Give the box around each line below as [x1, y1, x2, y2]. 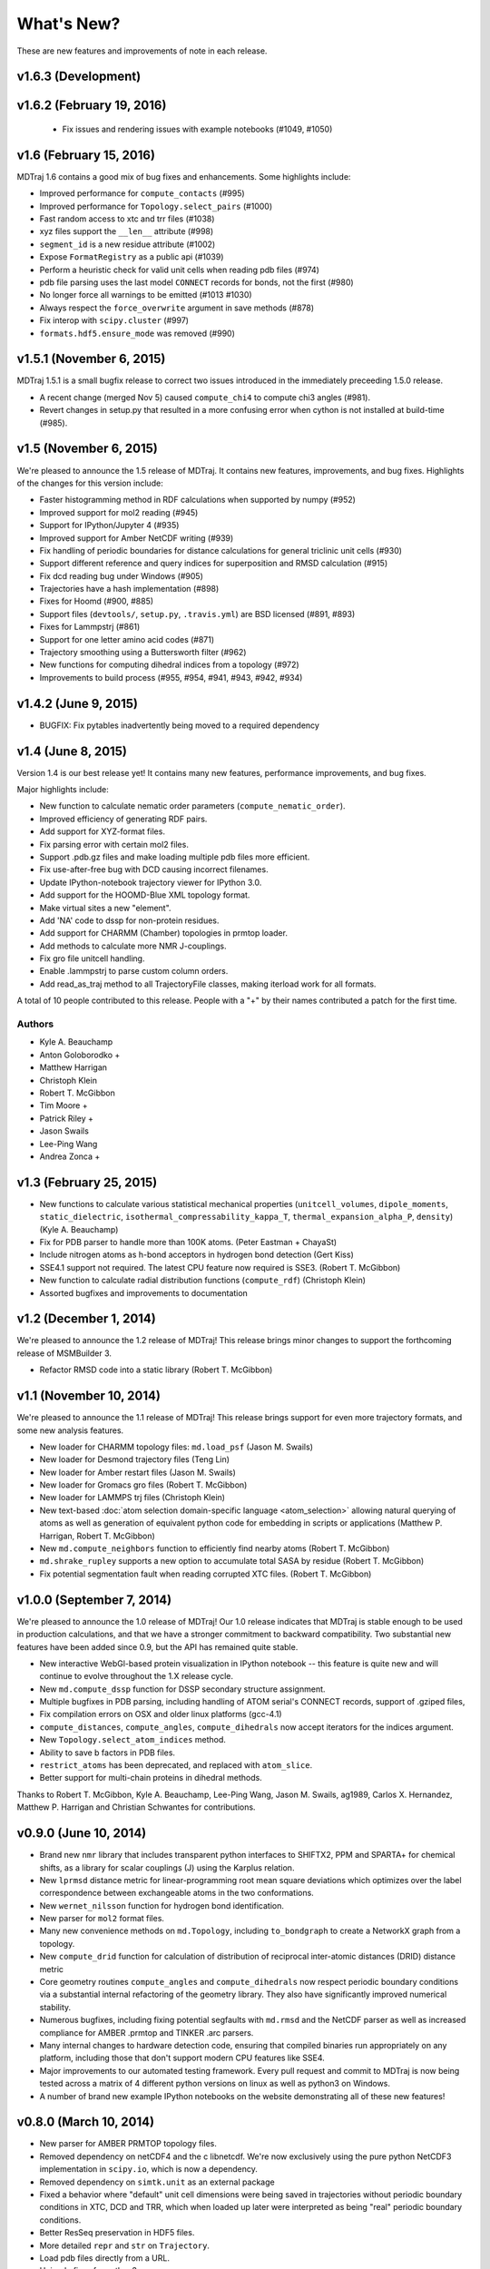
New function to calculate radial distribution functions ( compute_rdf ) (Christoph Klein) [39, 1275, 367, 1286]
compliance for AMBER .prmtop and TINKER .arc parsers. [39, 2027, 254, 2038]
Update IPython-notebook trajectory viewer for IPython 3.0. [39, 877, 262, 888]
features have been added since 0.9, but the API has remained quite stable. [16, 1641, 299, 1652]
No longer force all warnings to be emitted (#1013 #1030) [39, 290, 253, 300]
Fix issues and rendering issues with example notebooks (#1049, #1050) [62, 123, 333, 134]
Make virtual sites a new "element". [39, 902, 171, 913]
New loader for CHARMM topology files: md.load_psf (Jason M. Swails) [39, 1441, 313, 1452]
